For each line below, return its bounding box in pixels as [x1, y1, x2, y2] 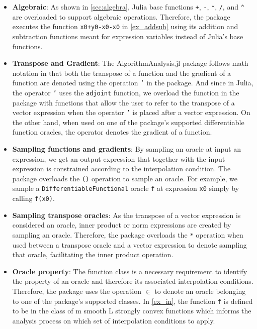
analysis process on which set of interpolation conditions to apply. [12, 315, 215, 325]
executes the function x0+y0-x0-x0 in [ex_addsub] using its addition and [12, 21, 238, 32]
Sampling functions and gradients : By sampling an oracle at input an [12, 144, 241, 154]
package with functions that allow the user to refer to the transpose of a [12, 97, 235, 107]
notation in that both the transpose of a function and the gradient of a [12, 67, 231, 78]
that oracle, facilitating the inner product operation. [12, 249, 174, 260]
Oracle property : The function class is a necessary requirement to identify [12, 266, 247, 276]
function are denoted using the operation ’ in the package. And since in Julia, [12, 77, 253, 88]
